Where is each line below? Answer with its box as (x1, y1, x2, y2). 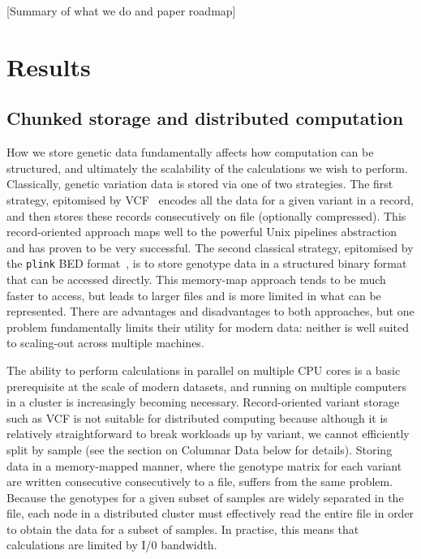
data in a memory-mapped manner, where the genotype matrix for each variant (6, 457, 402, 474)
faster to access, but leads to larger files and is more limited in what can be (6, 286, 381, 303)
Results (6, 49, 91, 83)
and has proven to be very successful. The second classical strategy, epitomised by (6, 239, 414, 256)
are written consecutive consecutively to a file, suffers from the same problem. (6, 473, 393, 490)
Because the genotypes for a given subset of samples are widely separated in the (6, 488, 404, 505)
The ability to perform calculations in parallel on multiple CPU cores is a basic (6, 361, 401, 378)
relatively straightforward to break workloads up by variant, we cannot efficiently (6, 425, 410, 442)
